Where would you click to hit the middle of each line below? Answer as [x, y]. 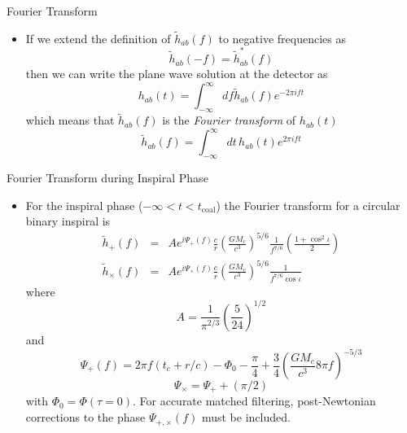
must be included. [246, 417]
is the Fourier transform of [229, 120]
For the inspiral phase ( [84, 205]
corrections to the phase [85, 417]
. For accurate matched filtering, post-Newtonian [254, 401]
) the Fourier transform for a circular [308, 205]
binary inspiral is [68, 221]
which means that [70, 120]
